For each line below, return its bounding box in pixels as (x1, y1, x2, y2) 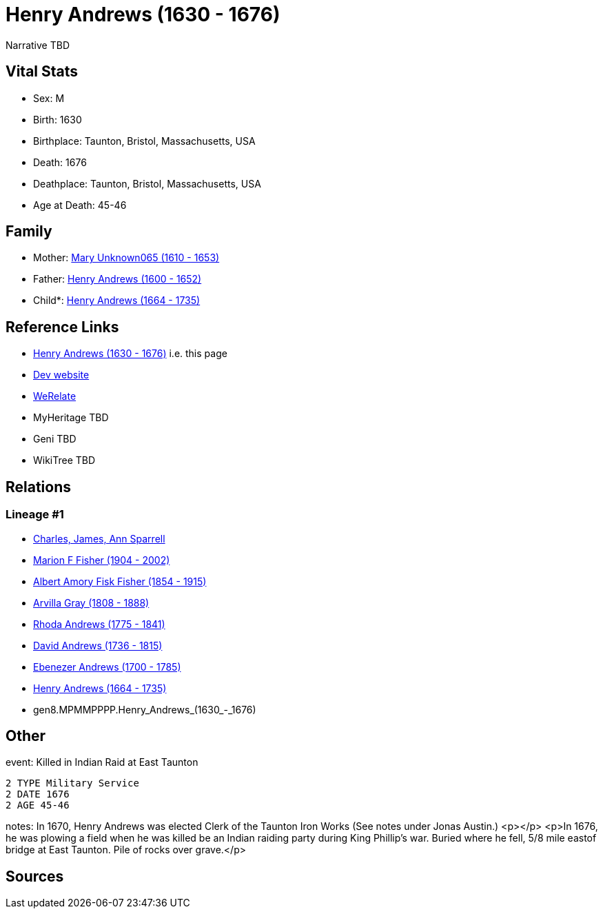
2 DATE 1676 (6, 789, 70, 800)
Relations (6, 478, 72, 496)
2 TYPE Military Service (6, 778, 139, 789)
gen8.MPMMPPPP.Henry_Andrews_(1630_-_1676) (33, 703, 256, 715)
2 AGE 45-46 (6, 800, 70, 811)
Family (6, 223, 52, 241)
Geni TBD (33, 433, 76, 445)
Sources (6, 867, 64, 885)
